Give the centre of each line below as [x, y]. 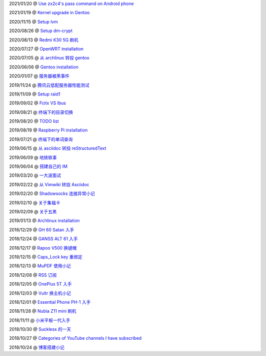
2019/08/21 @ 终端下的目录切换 [41, 112]
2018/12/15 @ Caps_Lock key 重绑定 [46, 257]
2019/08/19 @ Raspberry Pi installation [49, 130]
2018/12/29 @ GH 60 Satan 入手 [42, 229]
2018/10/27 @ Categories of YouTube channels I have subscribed [75, 338]
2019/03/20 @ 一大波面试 [35, 175]
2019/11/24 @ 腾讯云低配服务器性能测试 [49, 85]
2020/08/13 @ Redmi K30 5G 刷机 [44, 40]
